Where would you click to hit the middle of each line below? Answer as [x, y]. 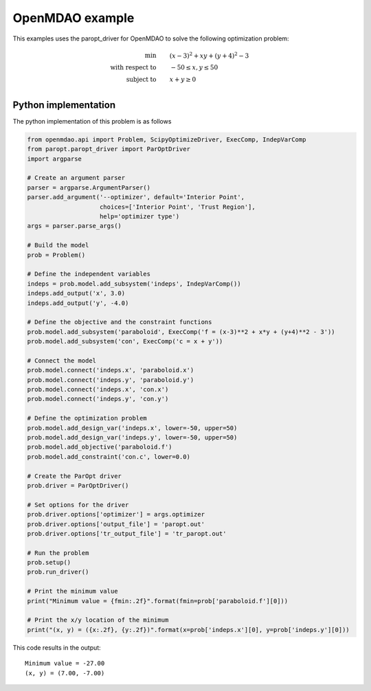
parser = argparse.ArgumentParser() [89, 188]
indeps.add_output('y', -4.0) [78, 303]
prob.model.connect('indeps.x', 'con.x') [98, 389]
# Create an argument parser [76, 178]
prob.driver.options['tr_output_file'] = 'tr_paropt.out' [127, 533]
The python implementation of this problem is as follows [92, 121]
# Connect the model [61, 360]
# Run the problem [58, 553]
